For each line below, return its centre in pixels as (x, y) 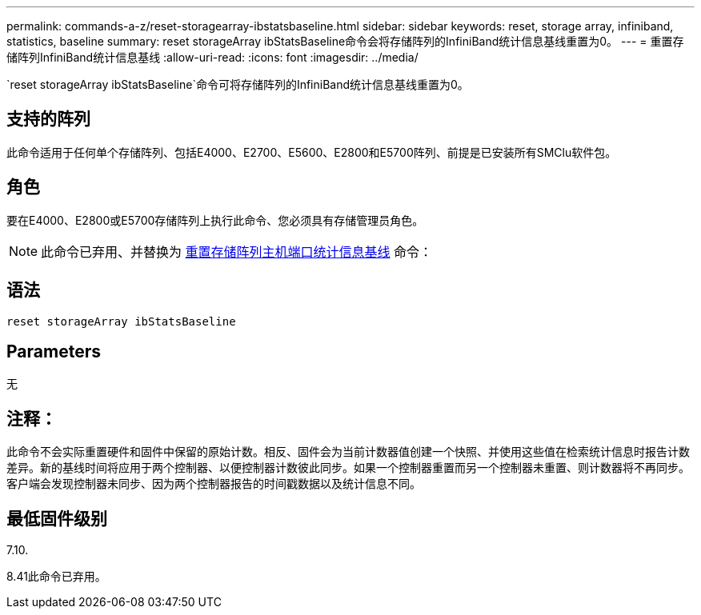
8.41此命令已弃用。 (56, 577)
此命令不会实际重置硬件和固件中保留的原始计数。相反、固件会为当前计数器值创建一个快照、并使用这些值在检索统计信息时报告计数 (348, 452)
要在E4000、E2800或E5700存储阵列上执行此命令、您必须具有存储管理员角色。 (215, 220)
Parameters (54, 351)
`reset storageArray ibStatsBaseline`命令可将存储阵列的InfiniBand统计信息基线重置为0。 (238, 84)
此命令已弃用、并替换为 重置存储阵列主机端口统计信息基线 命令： (237, 252)
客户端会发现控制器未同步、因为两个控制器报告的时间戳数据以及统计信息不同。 (214, 484)
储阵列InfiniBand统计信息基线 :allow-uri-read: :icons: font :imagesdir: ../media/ (212, 57)
